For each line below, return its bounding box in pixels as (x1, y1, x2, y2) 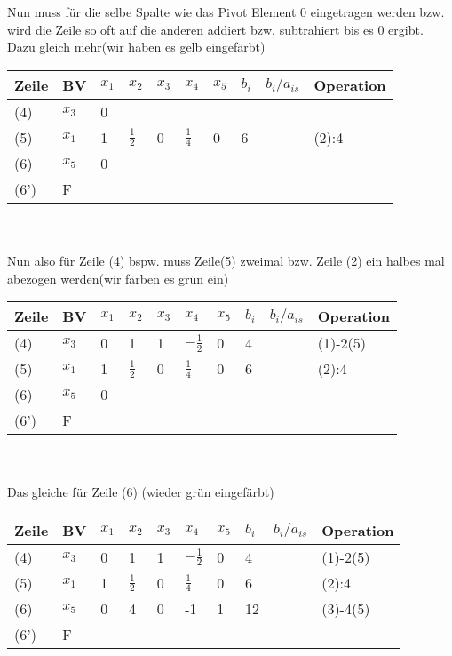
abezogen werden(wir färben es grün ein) (7, 268, 229, 287)
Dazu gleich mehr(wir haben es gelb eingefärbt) (7, 37, 266, 56)
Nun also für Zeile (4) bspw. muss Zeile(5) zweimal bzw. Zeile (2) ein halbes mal (7, 251, 445, 269)
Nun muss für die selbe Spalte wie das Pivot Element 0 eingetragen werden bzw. (7, 3, 445, 20)
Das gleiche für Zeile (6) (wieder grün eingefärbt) (7, 483, 274, 501)
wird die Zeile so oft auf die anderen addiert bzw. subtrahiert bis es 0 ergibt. (7, 20, 424, 38)
